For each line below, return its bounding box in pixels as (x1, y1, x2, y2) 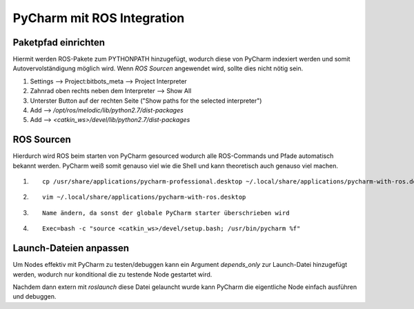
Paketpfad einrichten (12, 37, 106, 48)
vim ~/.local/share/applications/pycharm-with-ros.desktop (42, 193, 246, 201)
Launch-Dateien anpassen (12, 242, 130, 255)
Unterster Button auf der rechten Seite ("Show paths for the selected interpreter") (30, 97, 262, 105)
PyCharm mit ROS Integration (12, 10, 185, 26)
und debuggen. (12, 292, 57, 301)
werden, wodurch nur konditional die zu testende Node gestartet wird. (12, 270, 213, 279)
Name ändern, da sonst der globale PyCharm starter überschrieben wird (42, 209, 290, 217)
